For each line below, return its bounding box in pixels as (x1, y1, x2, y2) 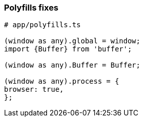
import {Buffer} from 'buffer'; (4, 45, 132, 53)
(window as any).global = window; (4, 37, 140, 45)
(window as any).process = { (4, 77, 119, 86)
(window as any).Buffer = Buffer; (4, 61, 140, 70)
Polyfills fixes (4, 3, 59, 13)
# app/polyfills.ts (4, 21, 81, 29)
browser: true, (4, 85, 64, 94)
